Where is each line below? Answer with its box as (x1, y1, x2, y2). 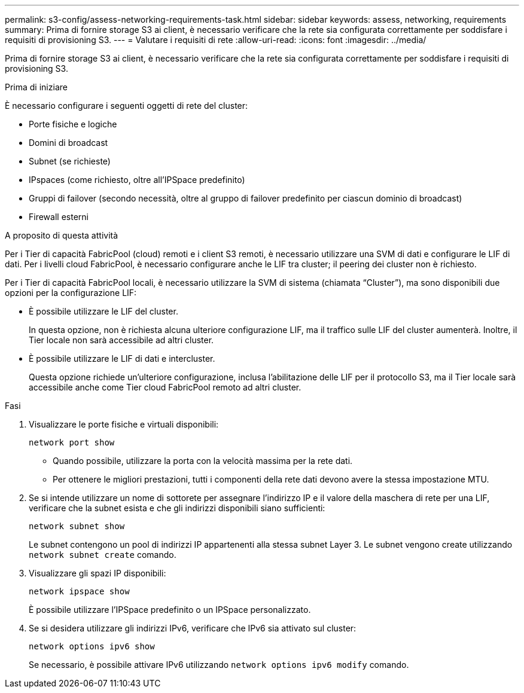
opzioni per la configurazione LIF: (5, 288, 137, 298)
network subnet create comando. (29, 549, 176, 560)
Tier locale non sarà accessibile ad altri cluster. (29, 335, 214, 345)
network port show (29, 438, 115, 447)
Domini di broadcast (29, 138, 108, 148)
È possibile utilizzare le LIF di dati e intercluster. (29, 353, 215, 364)
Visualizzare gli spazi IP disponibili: (29, 568, 166, 578)
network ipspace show (29, 587, 130, 596)
